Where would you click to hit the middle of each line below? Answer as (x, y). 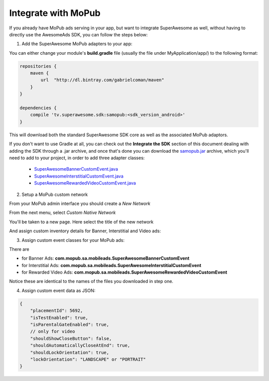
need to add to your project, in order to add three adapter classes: (77, 158)
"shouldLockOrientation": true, (70, 352)
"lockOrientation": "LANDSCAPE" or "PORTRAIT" (88, 359)
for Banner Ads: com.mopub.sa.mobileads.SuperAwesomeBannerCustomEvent (106, 258)
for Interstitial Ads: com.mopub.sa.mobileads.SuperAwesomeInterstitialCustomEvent (112, 265)
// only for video (53, 332)
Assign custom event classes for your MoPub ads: (73, 240)
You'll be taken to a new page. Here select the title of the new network (81, 222)
